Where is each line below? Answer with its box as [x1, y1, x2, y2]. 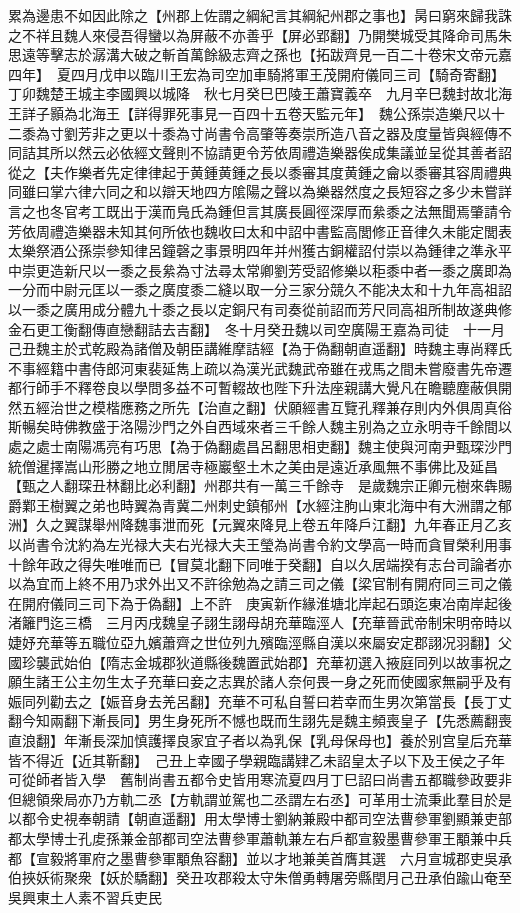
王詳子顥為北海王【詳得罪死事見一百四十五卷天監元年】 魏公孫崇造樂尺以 [8, 102, 491, 123]
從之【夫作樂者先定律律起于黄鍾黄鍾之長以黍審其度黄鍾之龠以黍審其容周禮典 [8, 161, 512, 182]
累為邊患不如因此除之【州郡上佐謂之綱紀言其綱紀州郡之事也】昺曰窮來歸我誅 [8, 5, 512, 25]
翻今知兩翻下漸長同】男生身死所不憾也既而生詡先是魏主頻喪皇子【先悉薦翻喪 [8, 710, 512, 731]
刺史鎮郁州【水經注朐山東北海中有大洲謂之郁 [217, 494, 512, 515]
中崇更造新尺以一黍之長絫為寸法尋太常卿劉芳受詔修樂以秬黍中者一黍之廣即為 [8, 259, 512, 280]
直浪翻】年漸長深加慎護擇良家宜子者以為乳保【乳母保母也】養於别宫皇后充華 [8, 729, 512, 750]
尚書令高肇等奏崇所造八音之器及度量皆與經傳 [203, 122, 498, 143]
